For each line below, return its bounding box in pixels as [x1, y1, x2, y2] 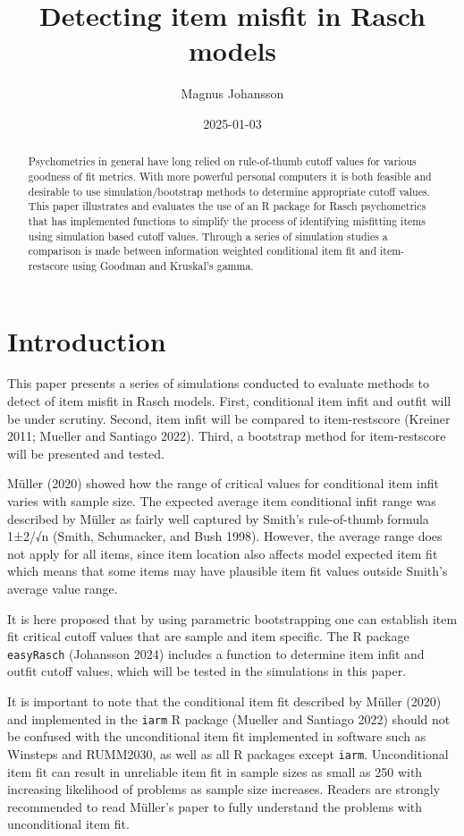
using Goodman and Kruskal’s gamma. [72, 258, 254, 273]
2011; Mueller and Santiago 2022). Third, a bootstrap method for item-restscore [7, 426, 446, 445]
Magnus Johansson [181, 84, 284, 103]
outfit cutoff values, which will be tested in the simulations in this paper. [7, 662, 407, 680]
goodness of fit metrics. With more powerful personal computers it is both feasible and [28, 168, 432, 183]
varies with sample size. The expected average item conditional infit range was [7, 492, 436, 511]
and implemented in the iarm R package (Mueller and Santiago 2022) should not [7, 709, 451, 728]
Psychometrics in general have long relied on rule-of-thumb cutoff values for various [28, 154, 417, 169]
